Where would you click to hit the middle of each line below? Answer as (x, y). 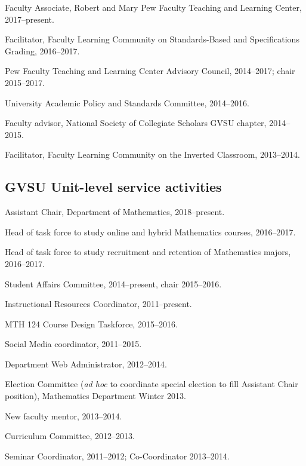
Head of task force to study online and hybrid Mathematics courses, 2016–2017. (150, 232)
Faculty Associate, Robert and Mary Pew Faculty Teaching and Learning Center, (153, 7)
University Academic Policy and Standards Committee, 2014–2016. (127, 102)
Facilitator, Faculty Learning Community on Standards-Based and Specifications (152, 39)
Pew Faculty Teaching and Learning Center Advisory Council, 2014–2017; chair (150, 71)
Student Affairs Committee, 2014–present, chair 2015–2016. (113, 283)
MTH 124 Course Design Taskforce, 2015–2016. (91, 324)
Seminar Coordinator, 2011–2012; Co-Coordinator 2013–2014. (117, 456)
